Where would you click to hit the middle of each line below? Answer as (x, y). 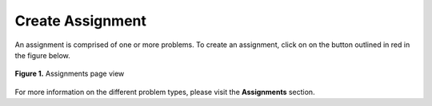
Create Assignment (81, 21)
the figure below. (43, 55)
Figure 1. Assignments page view (70, 74)
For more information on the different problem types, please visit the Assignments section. (165, 92)
